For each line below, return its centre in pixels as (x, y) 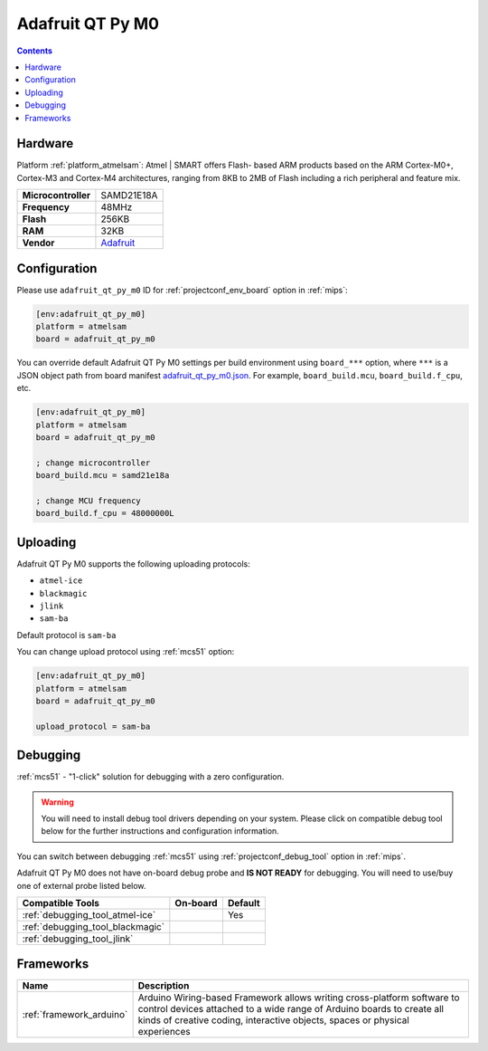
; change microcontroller (93, 463)
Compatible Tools (61, 903)
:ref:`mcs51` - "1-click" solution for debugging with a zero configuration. (150, 777)
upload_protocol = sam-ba (93, 726)
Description (164, 986)
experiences (164, 1032)
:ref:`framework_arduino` (75, 1015)
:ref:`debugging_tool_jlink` (78, 939)
